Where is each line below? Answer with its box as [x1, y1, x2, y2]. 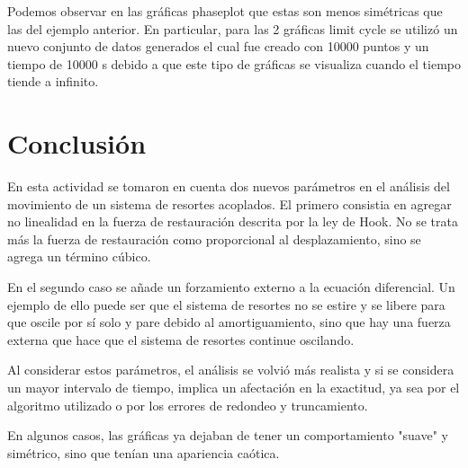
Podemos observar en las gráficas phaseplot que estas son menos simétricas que [7, 2, 443, 20]
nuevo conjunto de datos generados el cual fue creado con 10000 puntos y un [7, 37, 429, 56]
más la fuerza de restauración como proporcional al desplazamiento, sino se [7, 229, 421, 248]
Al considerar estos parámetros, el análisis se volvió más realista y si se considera [7, 360, 454, 379]
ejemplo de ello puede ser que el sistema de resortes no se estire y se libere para [7, 295, 445, 313]
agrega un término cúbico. [7, 247, 151, 266]
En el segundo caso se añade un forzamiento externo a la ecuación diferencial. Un [7, 278, 455, 296]
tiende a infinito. [7, 72, 99, 91]
